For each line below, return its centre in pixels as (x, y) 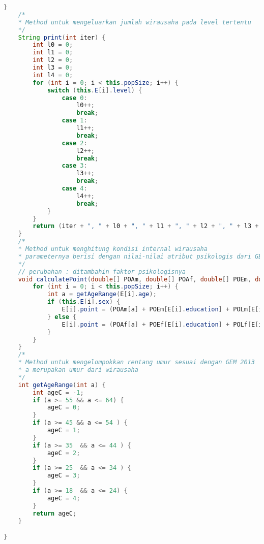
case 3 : (75, 166)
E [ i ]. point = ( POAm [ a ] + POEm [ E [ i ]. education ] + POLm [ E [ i (162, 309)
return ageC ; (55, 513)
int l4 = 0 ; (53, 75)
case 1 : (75, 121)
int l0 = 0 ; (53, 45)
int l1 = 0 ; (53, 53)
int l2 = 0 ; (53, 60)
